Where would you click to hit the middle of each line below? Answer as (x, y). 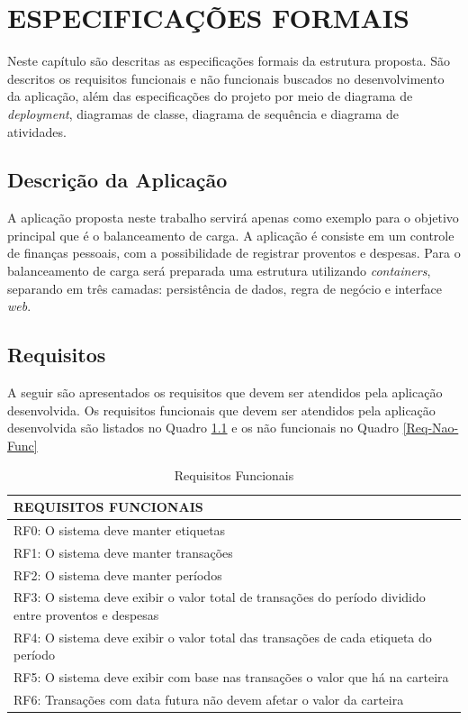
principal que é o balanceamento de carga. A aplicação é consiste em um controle (231, 235)
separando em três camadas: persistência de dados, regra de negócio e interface (225, 288)
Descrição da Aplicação (117, 180)
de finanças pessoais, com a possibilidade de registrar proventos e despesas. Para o (234, 253)
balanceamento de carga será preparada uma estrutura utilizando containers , (219, 271)
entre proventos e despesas (86, 615)
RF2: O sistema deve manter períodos (118, 574)
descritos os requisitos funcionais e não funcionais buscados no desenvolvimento (226, 78)
